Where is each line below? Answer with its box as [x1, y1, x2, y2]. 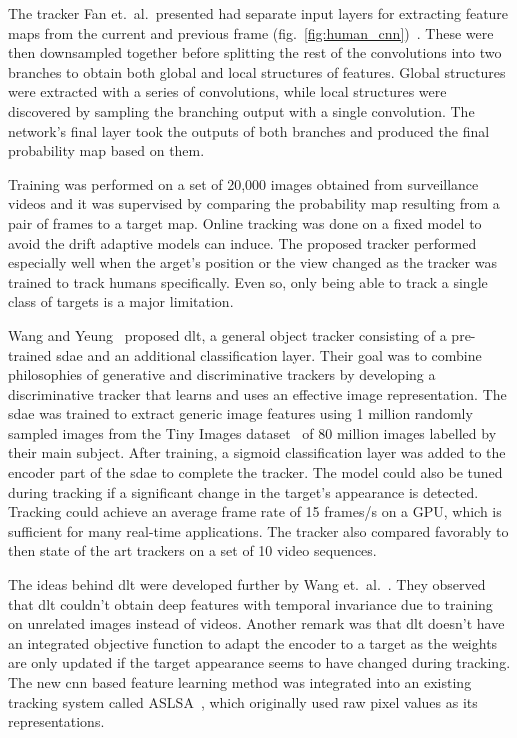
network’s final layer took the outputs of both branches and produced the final [8, 120, 490, 141]
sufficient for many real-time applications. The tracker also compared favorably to [8, 520, 509, 541]
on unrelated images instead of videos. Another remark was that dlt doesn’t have [8, 613, 505, 634]
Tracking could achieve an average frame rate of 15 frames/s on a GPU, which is [8, 501, 502, 522]
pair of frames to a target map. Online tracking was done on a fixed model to [8, 212, 482, 233]
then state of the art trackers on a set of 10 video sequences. [8, 540, 377, 561]
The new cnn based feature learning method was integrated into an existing [8, 672, 472, 692]
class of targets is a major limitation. [8, 291, 234, 312]
